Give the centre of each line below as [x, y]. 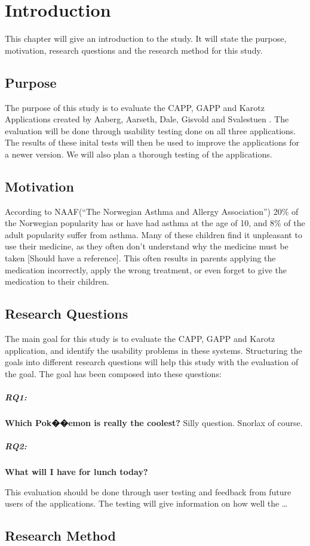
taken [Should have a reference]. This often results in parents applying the [140, 258]
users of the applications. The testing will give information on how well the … [146, 503]
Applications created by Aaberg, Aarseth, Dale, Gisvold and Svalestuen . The [147, 119]
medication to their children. [57, 281]
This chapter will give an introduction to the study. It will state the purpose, [146, 38]
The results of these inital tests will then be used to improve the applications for [152, 142]
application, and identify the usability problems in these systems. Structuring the [154, 350]
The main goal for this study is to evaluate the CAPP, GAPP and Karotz [140, 339]
